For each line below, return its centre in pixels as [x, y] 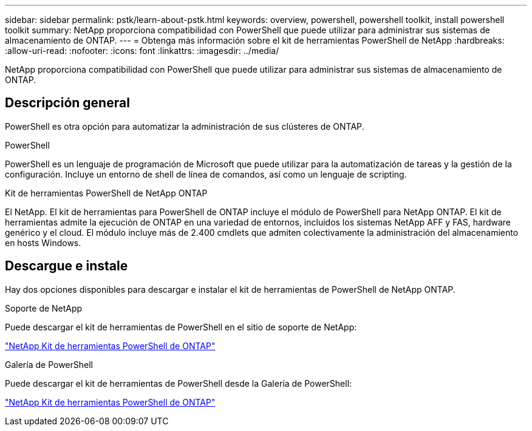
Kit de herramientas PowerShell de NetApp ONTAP [106, 193]
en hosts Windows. [43, 242]
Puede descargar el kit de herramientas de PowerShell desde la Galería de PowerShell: [179, 383]
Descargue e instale [66, 266]
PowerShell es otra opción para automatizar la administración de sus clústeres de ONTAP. [185, 126]
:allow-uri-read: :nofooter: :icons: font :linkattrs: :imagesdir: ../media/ [142, 51]
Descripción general [67, 103]
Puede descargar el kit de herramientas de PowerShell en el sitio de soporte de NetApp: [181, 327]
